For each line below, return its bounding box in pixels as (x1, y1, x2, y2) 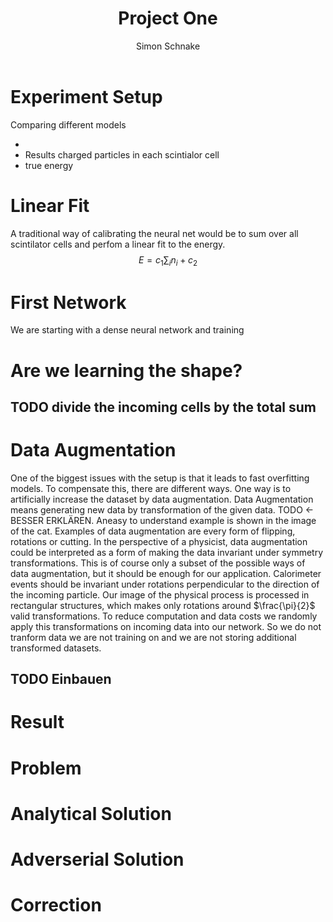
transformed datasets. (10, 642, 102, 654)
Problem (10, 757, 82, 779)
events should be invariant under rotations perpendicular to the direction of (10, 578, 320, 590)
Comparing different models (10, 118, 127, 131)
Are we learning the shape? (10, 359, 243, 382)
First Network (10, 291, 127, 314)
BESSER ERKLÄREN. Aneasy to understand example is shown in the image (10, 514, 317, 526)
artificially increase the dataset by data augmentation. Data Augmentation (10, 493, 314, 505)
